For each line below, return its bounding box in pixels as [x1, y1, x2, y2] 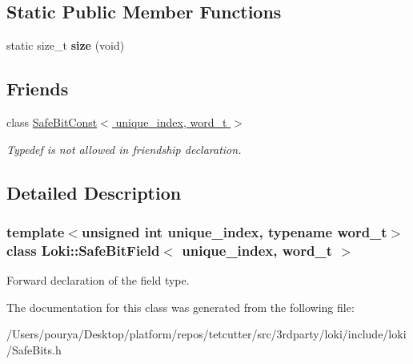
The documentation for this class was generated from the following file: [6, 298, 355, 315]
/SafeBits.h [6, 341, 62, 358]
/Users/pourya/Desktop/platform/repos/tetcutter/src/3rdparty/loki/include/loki [6, 326, 407, 342]
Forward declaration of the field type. [6, 272, 190, 289]
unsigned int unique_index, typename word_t [81, 221, 387, 241]
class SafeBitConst [6, 114, 98, 130]
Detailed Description [6, 180, 182, 204]
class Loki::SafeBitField [6, 240, 160, 260]
